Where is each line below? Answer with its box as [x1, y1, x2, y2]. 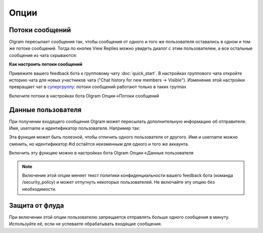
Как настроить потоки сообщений [9, 61, 83, 67]
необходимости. [22, 186, 56, 192]
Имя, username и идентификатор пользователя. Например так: [9, 125, 141, 131]
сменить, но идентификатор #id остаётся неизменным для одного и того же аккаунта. [9, 141, 189, 147]
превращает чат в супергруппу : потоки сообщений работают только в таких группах [9, 84, 187, 90]
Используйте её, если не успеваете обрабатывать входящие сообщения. [9, 221, 162, 227]
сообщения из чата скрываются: [9, 52, 77, 58]
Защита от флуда [9, 201, 64, 210]
